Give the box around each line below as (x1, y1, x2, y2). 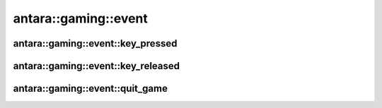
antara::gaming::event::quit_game (13, 83, 168, 95)
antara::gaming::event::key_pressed (13, 37, 178, 49)
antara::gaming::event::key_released (13, 60, 180, 72)
